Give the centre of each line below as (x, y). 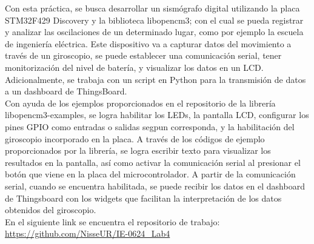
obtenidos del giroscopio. (51, 210)
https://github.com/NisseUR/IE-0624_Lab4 (88, 233)
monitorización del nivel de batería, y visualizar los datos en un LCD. (134, 67)
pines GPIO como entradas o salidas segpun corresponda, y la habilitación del (150, 126)
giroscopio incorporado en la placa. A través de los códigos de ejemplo (135, 138)
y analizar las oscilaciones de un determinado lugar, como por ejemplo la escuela (154, 32)
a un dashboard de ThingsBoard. (66, 91)
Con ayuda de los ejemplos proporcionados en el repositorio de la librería (140, 103)
